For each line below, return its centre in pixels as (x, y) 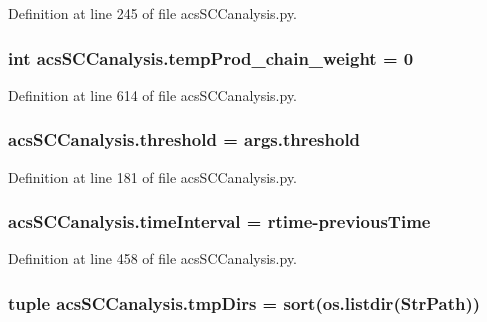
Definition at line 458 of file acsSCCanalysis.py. (153, 258)
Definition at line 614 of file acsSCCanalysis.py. (153, 94)
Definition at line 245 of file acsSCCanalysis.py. (153, 13)
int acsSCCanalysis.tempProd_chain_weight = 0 (211, 57)
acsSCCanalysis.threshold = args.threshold (184, 139)
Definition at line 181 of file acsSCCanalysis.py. (153, 176)
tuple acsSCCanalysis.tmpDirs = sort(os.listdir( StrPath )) (244, 302)
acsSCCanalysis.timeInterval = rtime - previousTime (219, 221)
